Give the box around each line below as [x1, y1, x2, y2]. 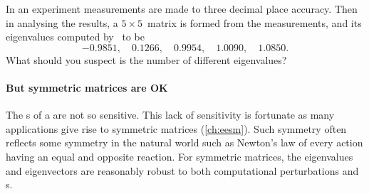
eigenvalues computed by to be [6, 29, 145, 44]
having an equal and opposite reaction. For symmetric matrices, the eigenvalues [6, 149, 353, 163]
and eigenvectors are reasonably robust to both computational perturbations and [6, 163, 359, 178]
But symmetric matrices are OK [6, 80, 168, 95]
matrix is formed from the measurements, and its [147, 15, 362, 30]
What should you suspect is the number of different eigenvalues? [6, 52, 287, 67]
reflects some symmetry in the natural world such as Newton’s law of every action [6, 135, 363, 150]
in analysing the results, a [6, 15, 118, 30]
